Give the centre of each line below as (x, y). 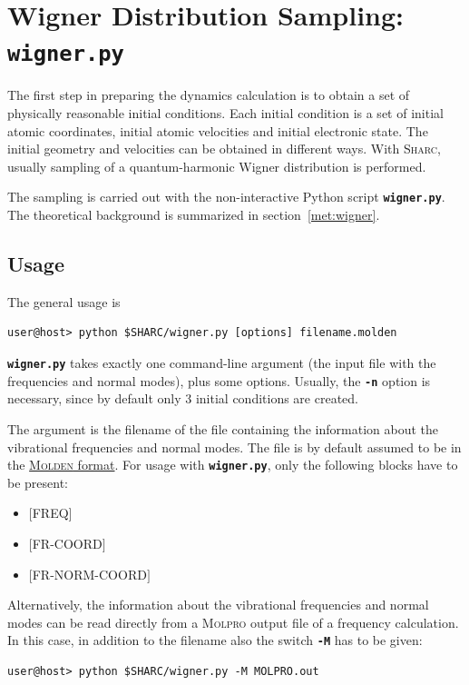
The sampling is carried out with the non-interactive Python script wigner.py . (226, 197)
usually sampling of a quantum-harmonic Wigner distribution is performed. (217, 166)
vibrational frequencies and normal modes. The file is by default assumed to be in (234, 447)
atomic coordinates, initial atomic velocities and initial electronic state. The (218, 130)
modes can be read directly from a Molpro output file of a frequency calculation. (233, 622)
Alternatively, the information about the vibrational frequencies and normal (218, 605)
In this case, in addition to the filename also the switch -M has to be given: (215, 640)
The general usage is (64, 301)
